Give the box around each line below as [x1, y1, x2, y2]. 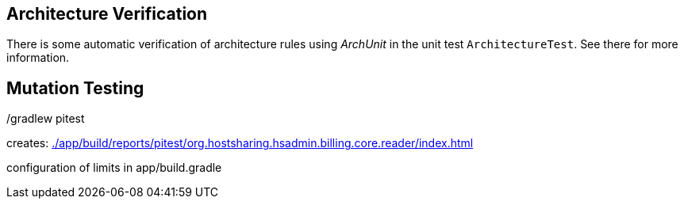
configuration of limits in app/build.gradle [6, 161, 222, 175]
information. [6, 51, 70, 65]
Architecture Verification [6, 4, 208, 24]
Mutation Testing [6, 78, 144, 98]
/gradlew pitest [6, 112, 85, 126]
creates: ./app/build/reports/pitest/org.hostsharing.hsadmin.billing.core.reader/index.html [6, 136, 474, 150]
